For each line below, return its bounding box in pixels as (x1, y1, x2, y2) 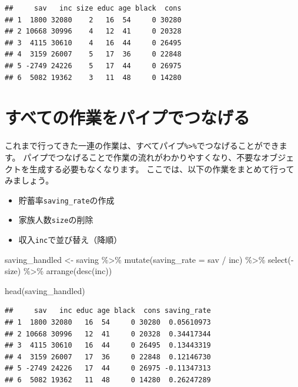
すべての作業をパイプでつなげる (5, 105, 250, 129)
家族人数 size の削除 (18, 213, 93, 226)
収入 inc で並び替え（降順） (18, 233, 122, 246)
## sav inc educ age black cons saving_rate (5, 306, 211, 315)
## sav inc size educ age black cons (5, 4, 182, 12)
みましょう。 (5, 174, 54, 186)
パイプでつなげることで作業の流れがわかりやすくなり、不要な (23, 151, 262, 163)
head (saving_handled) (5, 284, 85, 296)
